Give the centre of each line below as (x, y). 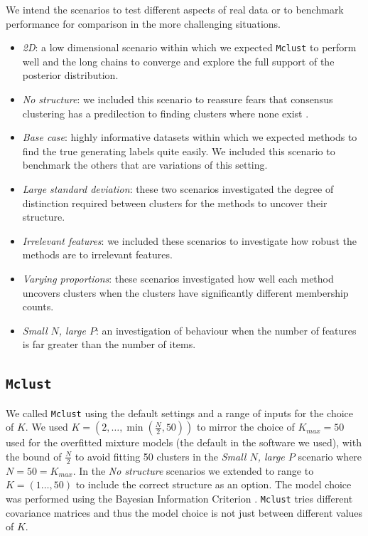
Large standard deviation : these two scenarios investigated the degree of (178, 189)
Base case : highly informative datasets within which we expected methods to (190, 137)
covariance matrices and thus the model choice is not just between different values (184, 512)
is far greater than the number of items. (109, 344)
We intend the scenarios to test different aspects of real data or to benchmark (175, 9)
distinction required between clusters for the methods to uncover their (175, 203)
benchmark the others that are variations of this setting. (145, 165)
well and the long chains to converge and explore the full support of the (178, 61)
